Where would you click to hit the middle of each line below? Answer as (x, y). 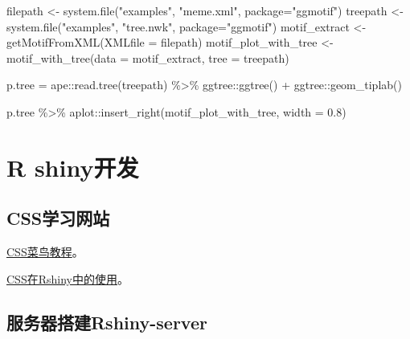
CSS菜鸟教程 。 (45, 252)
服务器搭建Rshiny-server (107, 322)
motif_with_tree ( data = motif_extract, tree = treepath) (148, 57)
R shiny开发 (73, 167)
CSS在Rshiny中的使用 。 (68, 278)
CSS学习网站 (58, 218)
